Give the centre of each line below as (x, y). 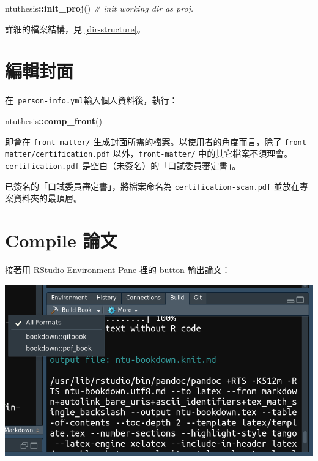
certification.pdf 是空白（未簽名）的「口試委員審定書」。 (123, 165)
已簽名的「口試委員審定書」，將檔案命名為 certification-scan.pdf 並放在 (152, 186)
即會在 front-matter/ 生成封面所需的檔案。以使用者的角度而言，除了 (143, 141)
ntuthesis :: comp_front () (54, 120)
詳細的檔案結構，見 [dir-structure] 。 (75, 28)
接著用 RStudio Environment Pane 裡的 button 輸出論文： (118, 269)
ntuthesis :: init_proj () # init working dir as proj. (99, 8)
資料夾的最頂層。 (47, 198)
